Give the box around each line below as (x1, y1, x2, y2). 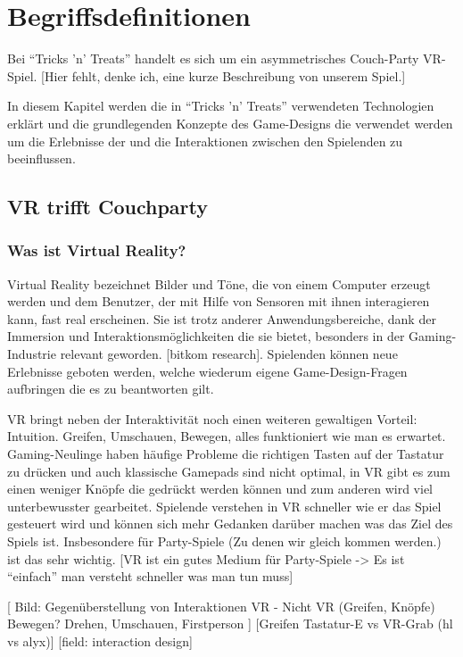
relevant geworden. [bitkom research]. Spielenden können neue (60, 345, 398, 363)
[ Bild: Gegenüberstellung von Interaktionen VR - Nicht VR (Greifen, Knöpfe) (7, 596, 435, 615)
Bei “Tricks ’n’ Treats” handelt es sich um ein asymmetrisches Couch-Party (7, 49, 419, 68)
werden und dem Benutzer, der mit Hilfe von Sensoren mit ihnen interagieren (7, 292, 430, 311)
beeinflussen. (7, 149, 76, 168)
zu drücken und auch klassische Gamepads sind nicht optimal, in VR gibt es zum (7, 462, 451, 480)
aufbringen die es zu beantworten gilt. (7, 379, 214, 398)
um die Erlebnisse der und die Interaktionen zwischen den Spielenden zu (7, 131, 403, 150)
